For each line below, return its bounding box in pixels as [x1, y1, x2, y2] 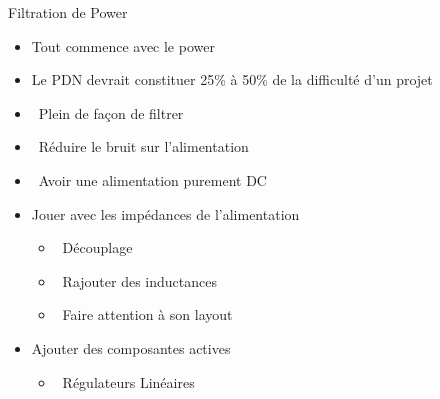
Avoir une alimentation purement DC [38, 169, 267, 190]
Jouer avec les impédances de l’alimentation [31, 203, 300, 224]
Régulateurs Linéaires [62, 371, 195, 392]
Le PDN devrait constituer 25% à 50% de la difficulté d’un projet [31, 69, 433, 90]
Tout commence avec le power [31, 35, 215, 56]
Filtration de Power [8, 2, 128, 22]
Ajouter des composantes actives [31, 337, 231, 358]
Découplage [62, 237, 133, 258]
